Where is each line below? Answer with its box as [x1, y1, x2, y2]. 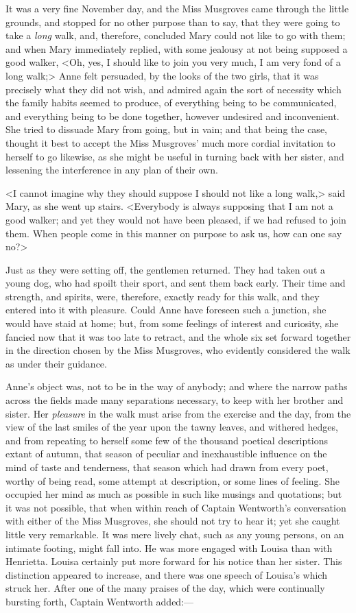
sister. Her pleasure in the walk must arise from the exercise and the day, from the [5, 406, 351, 420]
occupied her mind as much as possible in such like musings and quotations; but [5, 487, 342, 501]
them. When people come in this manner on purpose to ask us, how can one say [5, 226, 342, 240]
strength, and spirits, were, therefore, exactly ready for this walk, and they [5, 289, 320, 303]
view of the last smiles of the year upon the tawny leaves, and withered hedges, [5, 420, 338, 434]
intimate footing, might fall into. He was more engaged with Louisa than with [5, 540, 333, 555]
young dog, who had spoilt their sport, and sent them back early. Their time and [5, 276, 346, 290]
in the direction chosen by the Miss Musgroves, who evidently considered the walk [5, 343, 351, 357]
